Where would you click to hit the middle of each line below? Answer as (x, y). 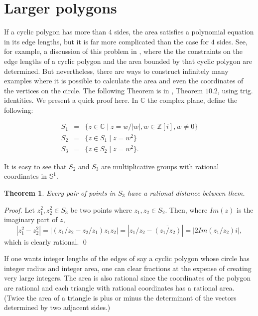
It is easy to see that (35, 166)
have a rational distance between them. (186, 192)
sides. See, (232, 41)
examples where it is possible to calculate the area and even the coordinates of (124, 81)
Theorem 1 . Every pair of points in (60, 192)
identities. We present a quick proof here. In (71, 100)
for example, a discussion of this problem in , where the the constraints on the (123, 51)
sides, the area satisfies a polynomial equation (184, 32)
